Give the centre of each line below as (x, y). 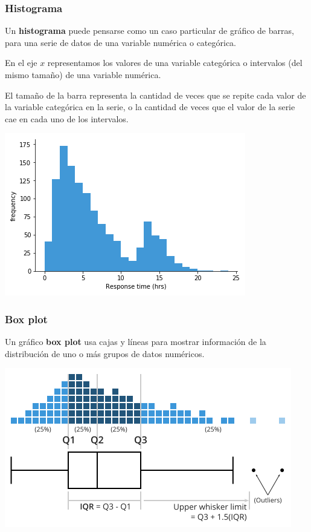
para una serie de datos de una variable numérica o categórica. (120, 42)
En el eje (21, 63)
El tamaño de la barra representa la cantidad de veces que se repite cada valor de (155, 95)
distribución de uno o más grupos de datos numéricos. (105, 353)
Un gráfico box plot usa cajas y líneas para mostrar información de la (136, 342)
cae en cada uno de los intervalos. (67, 118)
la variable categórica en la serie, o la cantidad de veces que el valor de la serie (150, 107)
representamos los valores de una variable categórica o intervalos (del (175, 63)
